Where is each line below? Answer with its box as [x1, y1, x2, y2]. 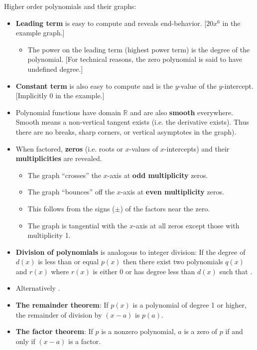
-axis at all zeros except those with [133, 220, 240, 230]
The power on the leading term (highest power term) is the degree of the [27, 44, 250, 54]
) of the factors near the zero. [120, 203, 210, 213]
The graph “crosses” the [27, 170, 101, 180]
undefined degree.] [27, 63, 83, 74]
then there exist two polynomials [123, 256, 223, 267]
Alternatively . [15, 283, 60, 293]
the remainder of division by [15, 309, 102, 320]
